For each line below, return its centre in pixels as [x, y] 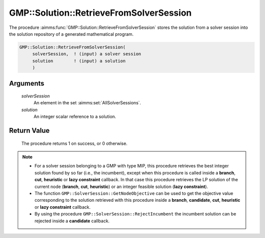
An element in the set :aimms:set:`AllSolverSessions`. [87, 103]
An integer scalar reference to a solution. [75, 117]
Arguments [27, 83]
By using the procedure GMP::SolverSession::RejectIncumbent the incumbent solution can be [135, 214]
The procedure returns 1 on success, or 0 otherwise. [74, 143]
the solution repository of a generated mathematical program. [71, 34]
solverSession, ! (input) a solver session [87, 54]
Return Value [29, 131]
